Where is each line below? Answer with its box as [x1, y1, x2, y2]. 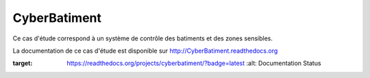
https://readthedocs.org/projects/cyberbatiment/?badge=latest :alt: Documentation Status [66, 59, 321, 68]
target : [12, 59, 33, 68]
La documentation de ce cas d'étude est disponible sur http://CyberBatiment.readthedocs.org [12, 47, 278, 55]
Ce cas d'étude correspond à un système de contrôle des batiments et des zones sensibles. [12, 34, 273, 42]
